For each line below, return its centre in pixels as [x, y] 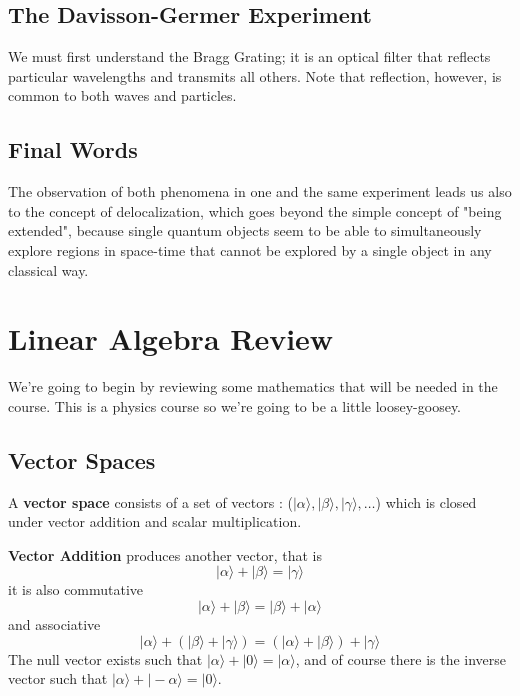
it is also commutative [76, 589]
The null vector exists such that [105, 658]
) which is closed [426, 501]
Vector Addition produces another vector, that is [165, 554]
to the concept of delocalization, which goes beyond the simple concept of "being [255, 210]
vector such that [58, 678]
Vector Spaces [82, 459]
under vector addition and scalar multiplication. [155, 521]
